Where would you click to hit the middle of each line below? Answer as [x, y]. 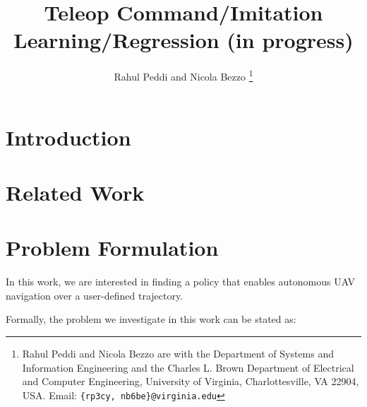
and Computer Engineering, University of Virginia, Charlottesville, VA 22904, [191, 381]
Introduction [68, 137]
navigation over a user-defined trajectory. [95, 295]
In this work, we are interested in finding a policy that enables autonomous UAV [181, 282]
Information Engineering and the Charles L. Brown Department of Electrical [188, 367]
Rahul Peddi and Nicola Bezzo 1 [183, 75]
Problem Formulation [112, 248]
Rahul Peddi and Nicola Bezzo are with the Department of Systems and [178, 354]
